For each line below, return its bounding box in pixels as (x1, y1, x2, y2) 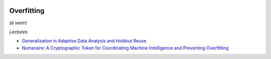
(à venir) (9, 20, 27, 26)
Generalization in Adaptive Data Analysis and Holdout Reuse (22, 38, 147, 44)
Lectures (9, 29, 28, 35)
